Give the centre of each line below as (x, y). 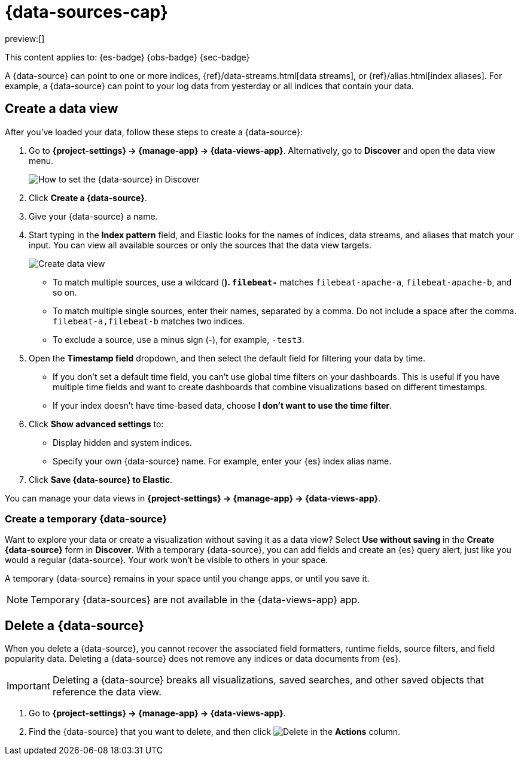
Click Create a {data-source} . (88, 197)
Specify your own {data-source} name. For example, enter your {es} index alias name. (222, 461)
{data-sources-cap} (86, 12)
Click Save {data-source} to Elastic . (100, 479)
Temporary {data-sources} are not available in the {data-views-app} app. (195, 600)
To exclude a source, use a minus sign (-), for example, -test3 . (179, 339)
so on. (65, 292)
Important (28, 686)
